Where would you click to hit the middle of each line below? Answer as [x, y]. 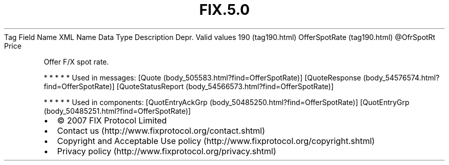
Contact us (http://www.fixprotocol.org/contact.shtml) [161, 130]
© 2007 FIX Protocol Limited [112, 120]
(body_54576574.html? [401, 77]
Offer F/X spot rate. [76, 61]
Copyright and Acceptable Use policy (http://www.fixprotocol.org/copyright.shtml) [216, 141]
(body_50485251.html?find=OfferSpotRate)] [117, 111]
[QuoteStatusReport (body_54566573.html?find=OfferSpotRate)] [225, 86]
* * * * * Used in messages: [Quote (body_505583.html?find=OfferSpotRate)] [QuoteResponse [202, 77]
